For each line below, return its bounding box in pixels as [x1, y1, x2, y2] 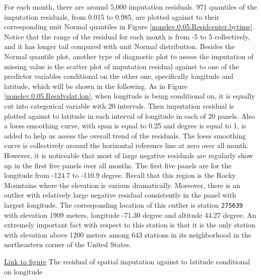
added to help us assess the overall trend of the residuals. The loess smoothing [4, 130, 246, 141]
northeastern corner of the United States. [4, 239, 132, 250]
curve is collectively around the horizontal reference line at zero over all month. [4, 140, 249, 151]
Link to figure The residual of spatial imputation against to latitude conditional [4, 256, 250, 266]
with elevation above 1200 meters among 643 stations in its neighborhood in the [4, 229, 251, 240]
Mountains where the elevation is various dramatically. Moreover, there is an [4, 179, 240, 190]
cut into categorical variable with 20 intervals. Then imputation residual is [4, 100, 234, 111]
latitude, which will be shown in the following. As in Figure [4, 80, 188, 91]
